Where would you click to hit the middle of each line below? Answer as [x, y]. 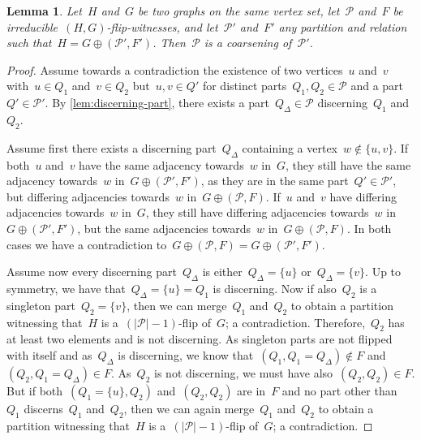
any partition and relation [343, 26]
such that [29, 43]
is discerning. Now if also [275, 288]
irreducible [32, 26]
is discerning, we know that [186, 354]
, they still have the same [348, 164]
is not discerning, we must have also [244, 372]
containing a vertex [290, 147]
